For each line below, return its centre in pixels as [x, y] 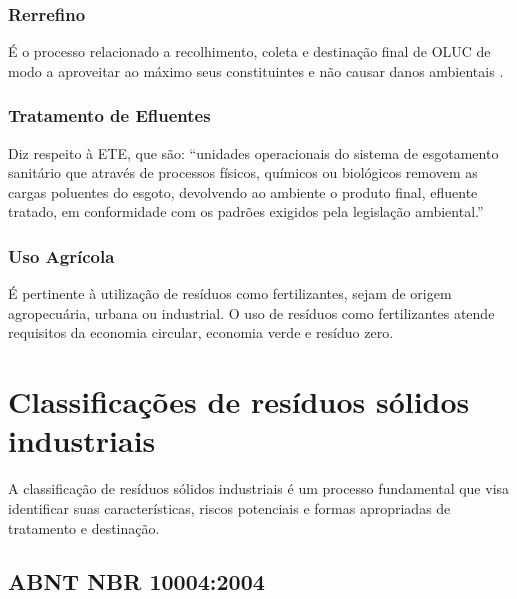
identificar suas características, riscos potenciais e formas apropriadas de [229, 507]
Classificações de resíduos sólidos [239, 401]
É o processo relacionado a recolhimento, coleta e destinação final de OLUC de [249, 51]
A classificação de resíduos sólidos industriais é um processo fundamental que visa [259, 488]
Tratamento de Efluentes [109, 115]
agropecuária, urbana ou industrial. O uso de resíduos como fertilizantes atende [251, 312]
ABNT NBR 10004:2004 [136, 581]
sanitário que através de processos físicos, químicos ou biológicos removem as [243, 172]
